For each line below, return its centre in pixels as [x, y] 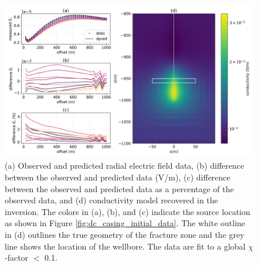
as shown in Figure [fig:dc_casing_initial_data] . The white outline [125, 223]
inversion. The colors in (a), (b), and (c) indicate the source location [128, 211]
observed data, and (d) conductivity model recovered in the [111, 200]
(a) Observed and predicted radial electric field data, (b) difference [125, 166]
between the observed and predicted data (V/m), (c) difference [118, 177]
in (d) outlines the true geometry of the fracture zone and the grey [125, 235]
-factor [17, 258]
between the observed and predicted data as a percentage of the [119, 188]
